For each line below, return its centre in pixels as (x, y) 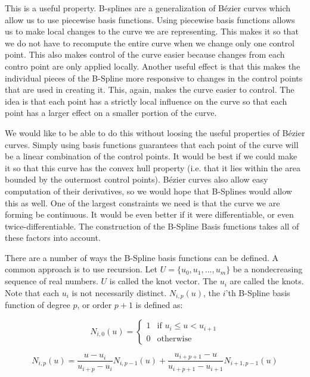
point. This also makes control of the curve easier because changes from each (145, 54)
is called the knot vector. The (163, 281)
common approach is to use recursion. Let (81, 269)
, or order (94, 305)
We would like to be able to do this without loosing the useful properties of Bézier (155, 132)
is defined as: (159, 305)
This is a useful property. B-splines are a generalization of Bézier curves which (148, 8)
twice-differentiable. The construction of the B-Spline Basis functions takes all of (152, 226)
